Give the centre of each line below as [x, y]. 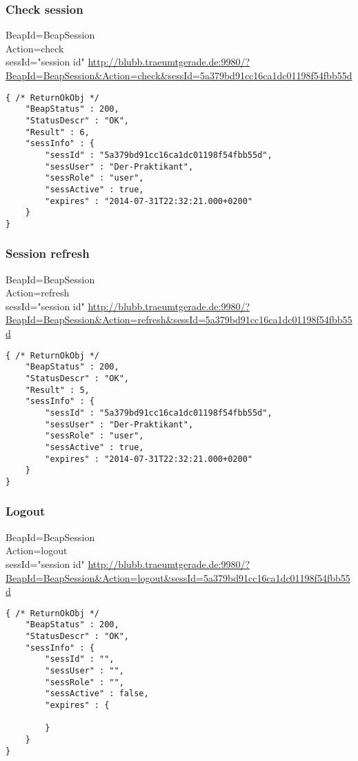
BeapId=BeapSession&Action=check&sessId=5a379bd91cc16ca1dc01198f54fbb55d [179, 75]
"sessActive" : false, [97, 694]
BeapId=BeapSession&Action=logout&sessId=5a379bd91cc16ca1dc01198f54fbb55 [178, 577]
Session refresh [48, 253]
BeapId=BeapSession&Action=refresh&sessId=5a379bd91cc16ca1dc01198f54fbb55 [179, 319]
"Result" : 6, [57, 132]
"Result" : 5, [57, 390]
